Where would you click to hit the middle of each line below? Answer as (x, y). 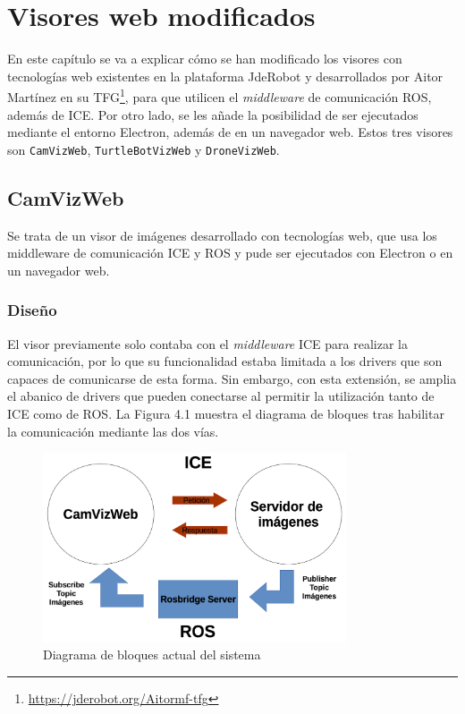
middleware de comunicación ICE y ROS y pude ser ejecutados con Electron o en (230, 253)
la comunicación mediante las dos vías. (113, 431)
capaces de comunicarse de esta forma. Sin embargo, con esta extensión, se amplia (232, 378)
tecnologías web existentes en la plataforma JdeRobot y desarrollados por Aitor (225, 76)
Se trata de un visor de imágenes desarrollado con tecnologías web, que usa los (222, 235)
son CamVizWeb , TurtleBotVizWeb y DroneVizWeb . (144, 149)
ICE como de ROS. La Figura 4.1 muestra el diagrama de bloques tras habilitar (226, 413)
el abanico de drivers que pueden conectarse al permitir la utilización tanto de (221, 396)
